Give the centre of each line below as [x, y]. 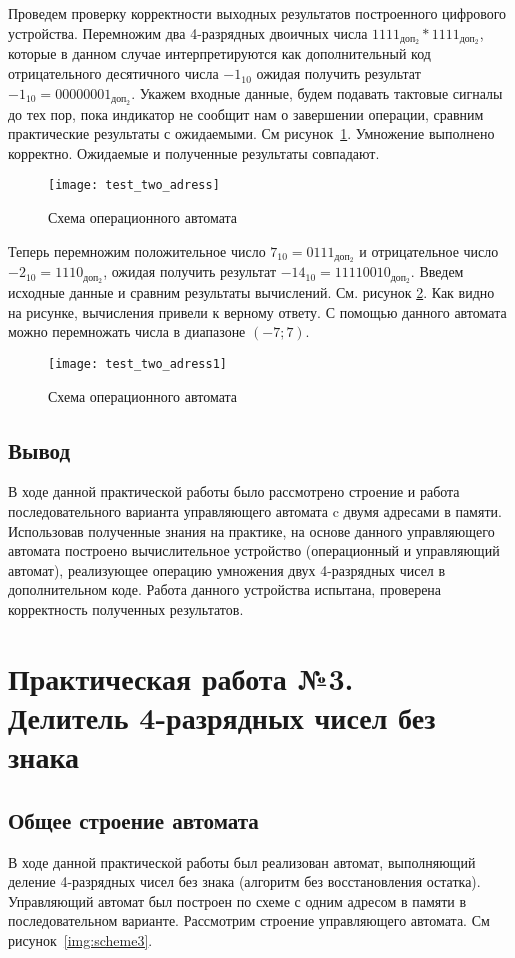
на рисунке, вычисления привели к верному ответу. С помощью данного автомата [257, 311]
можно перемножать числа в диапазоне [127, 331]
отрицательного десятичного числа [113, 73]
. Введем [437, 271]
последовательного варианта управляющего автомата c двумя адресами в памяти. [255, 511]
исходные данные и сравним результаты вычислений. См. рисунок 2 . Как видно [251, 292]
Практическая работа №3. [181, 677]
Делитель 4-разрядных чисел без [222, 717]
